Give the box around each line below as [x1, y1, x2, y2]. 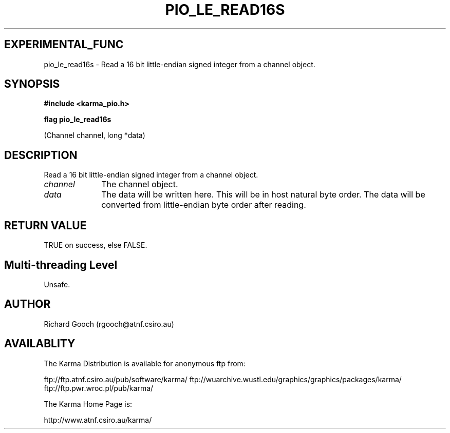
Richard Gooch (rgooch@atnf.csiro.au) [44, 319, 174, 328]
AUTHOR [4, 298, 51, 311]
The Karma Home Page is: [44, 399, 133, 408]
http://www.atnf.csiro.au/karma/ [44, 415, 152, 424]
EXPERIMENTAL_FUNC [4, 38, 124, 51]
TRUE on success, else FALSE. [44, 241, 147, 250]
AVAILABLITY [4, 337, 76, 350]
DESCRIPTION [4, 148, 78, 162]
